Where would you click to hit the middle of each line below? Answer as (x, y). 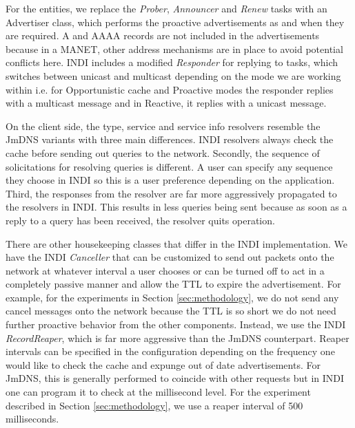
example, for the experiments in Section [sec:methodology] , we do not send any (172, 297)
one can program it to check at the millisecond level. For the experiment (158, 392)
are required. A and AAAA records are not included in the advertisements (163, 35)
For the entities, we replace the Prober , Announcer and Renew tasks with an (166, 8)
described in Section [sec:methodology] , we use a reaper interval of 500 (154, 405)
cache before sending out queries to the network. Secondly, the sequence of (163, 152)
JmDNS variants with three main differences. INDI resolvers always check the (170, 139)
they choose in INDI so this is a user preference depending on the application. (170, 180)
